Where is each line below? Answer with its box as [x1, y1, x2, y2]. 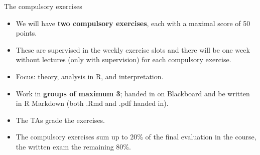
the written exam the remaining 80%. [16, 141, 131, 151]
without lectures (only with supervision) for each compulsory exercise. [16, 54, 231, 65]
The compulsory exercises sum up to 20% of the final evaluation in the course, [16, 131, 256, 142]
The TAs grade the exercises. [16, 114, 105, 125]
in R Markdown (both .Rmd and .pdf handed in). [16, 98, 169, 108]
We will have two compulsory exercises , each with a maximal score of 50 [16, 18, 250, 28]
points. [16, 28, 37, 38]
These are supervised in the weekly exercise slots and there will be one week [16, 44, 250, 55]
